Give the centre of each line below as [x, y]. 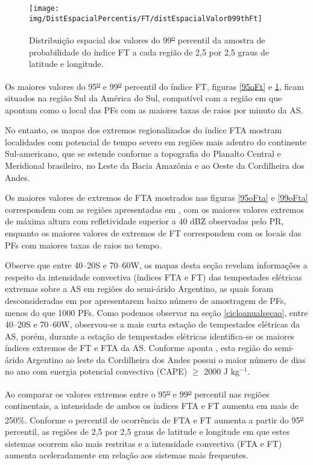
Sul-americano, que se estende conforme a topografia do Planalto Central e [143, 153]
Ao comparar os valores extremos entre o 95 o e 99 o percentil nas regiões [137, 393]
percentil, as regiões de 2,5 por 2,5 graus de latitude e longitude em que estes [147, 432]
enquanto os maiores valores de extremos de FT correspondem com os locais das [153, 232]
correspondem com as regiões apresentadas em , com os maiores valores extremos [154, 209]
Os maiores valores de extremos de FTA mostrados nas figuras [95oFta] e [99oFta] [156, 198]
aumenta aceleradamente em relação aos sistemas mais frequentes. [127, 455]
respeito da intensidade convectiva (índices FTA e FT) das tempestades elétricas [153, 277]
